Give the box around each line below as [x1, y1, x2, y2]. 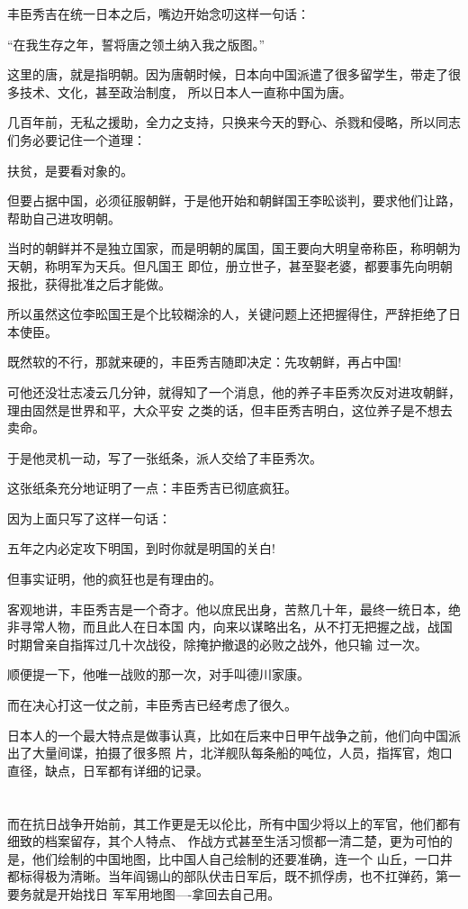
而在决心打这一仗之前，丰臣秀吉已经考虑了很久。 [7, 695, 297, 714]
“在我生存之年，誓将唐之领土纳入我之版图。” [7, 34, 265, 53]
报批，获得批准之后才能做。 [7, 274, 171, 293]
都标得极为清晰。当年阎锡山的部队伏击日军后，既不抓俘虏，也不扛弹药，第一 [7, 867, 461, 886]
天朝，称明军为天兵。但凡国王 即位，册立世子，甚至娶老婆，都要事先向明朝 [7, 256, 453, 275]
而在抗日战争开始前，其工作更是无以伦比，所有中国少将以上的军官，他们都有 [7, 814, 461, 832]
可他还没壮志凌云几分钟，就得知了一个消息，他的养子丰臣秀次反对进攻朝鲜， [7, 382, 461, 401]
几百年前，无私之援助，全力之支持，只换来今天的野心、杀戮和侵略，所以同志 [7, 113, 461, 132]
